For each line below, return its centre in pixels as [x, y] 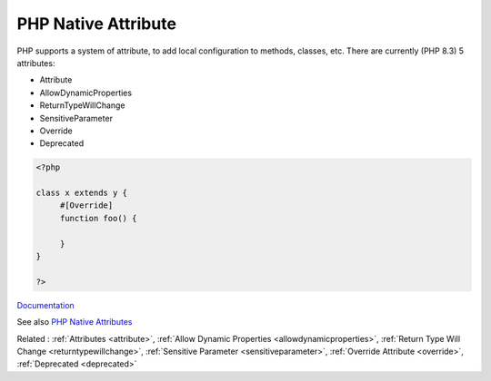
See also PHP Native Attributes [75, 322]
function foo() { [98, 218]
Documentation [45, 305]
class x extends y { [81, 193]
